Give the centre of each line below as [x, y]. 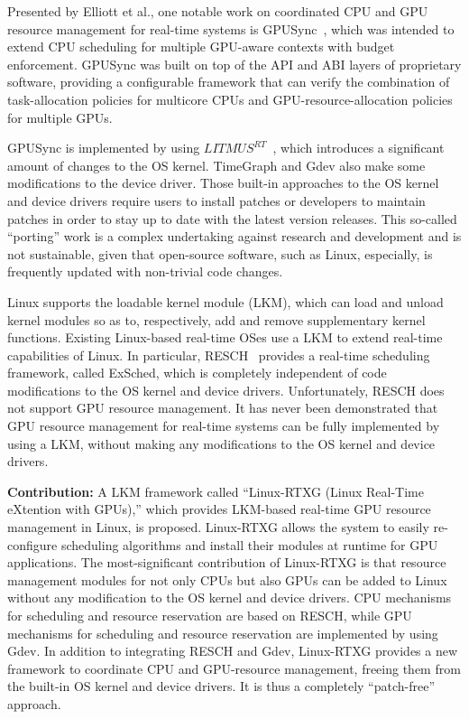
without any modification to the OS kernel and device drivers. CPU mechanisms [230, 598]
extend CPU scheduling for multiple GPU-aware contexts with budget [201, 47]
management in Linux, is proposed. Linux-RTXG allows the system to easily [218, 527]
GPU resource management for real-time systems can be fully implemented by [224, 426]
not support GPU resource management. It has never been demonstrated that [223, 408]
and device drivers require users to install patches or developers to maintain [216, 200]
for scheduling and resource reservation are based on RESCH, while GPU [210, 615]
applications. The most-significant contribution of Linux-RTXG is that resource [227, 562]
